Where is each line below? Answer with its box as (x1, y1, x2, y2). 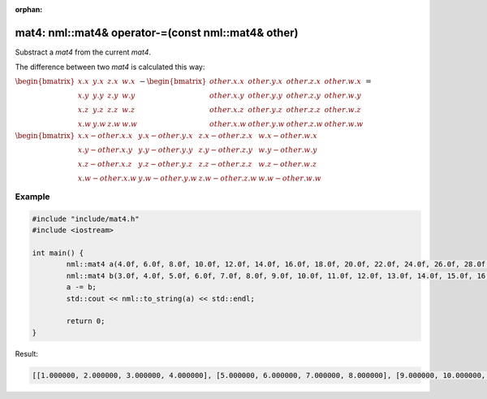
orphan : (15, 5, 43, 14)
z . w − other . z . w (198, 173, 257, 183)
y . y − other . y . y (138, 145, 194, 154)
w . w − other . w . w (258, 173, 322, 183)
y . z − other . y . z (138, 159, 193, 168)
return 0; (66, 317, 106, 326)
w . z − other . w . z (258, 159, 317, 168)
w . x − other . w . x (258, 131, 318, 140)
